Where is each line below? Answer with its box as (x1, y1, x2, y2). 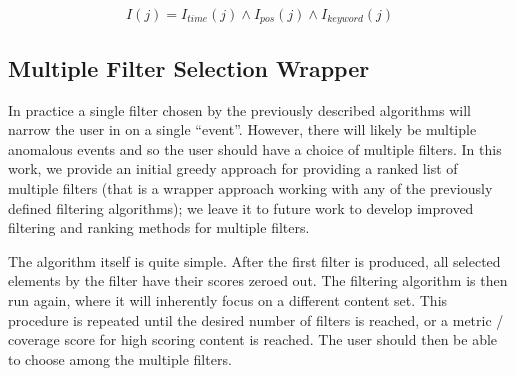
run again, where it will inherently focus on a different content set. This (8, 290, 448, 310)
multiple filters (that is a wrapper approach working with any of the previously (8, 178, 493, 199)
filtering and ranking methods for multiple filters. (8, 217, 310, 238)
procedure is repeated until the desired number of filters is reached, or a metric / (8, 309, 504, 330)
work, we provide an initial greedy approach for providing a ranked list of (8, 158, 458, 179)
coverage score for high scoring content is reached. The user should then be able (8, 329, 498, 350)
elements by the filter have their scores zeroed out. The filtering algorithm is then (8, 270, 508, 291)
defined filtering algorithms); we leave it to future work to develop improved (8, 197, 474, 218)
